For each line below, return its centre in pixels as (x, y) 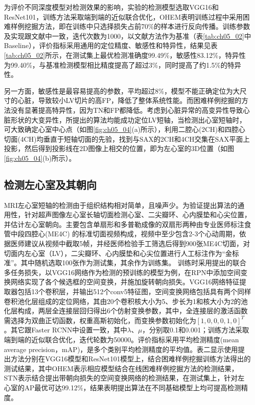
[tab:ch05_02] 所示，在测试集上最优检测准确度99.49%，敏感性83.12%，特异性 (125, 55)
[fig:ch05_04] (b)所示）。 (40, 158)
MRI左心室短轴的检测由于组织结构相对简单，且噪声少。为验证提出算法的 (121, 205)
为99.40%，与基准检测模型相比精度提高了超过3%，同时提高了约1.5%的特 (119, 64)
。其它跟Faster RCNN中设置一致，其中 (66, 330)
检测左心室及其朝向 (50, 184)
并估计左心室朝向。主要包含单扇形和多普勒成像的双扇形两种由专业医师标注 (124, 224)
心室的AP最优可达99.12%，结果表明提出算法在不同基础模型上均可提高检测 (123, 387)
